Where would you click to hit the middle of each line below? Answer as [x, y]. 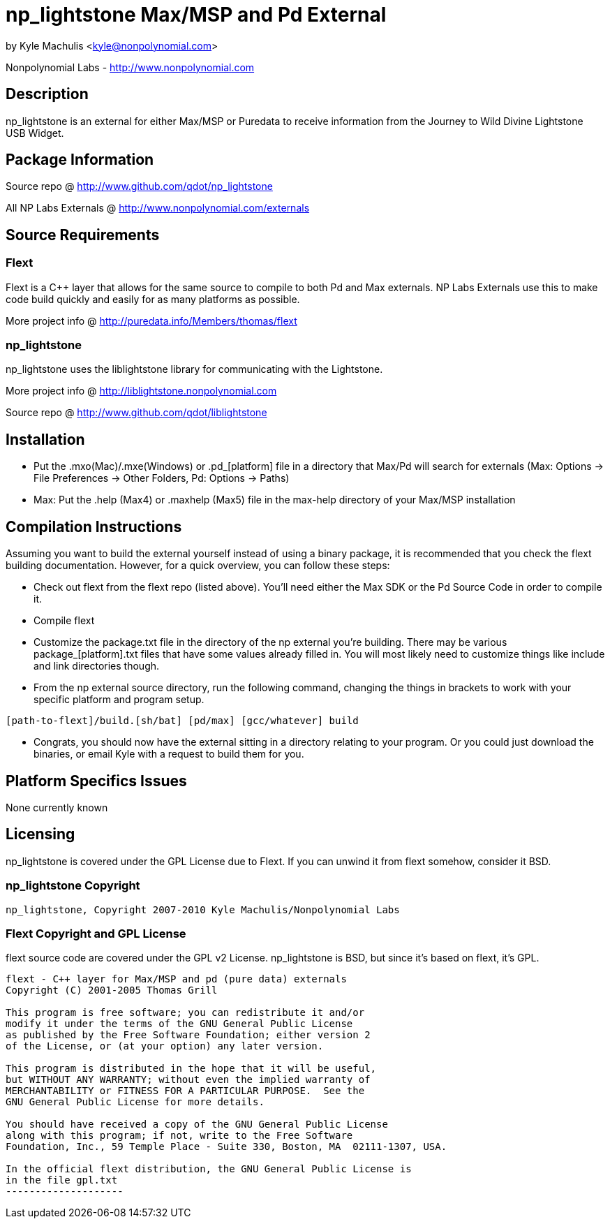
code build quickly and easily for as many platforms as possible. [153, 299]
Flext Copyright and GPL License [96, 933]
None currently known [57, 807]
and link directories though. [97, 666]
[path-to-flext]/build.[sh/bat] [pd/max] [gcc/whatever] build [182, 721]
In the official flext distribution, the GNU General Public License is [209, 1169]
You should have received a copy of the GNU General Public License [197, 1125]
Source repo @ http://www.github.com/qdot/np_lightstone [139, 186]
